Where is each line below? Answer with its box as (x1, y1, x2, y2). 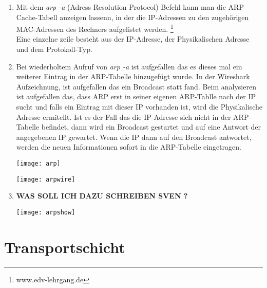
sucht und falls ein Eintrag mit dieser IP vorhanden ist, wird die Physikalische (16, 101, 262, 112)
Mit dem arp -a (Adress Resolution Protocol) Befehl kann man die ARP (16, 2, 244, 12)
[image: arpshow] (16, 208, 75, 216)
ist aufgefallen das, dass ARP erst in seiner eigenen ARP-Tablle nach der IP (16, 91, 256, 102)
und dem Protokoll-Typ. (16, 44, 92, 55)
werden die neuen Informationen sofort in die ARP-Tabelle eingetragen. (16, 141, 241, 152)
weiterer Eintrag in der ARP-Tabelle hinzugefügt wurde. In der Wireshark (16, 71, 250, 82)
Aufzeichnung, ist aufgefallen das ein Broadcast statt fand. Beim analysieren (16, 81, 256, 92)
